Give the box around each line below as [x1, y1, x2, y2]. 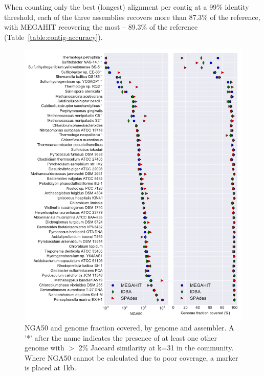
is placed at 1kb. [25, 362, 76, 373]
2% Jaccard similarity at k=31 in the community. [78, 342, 234, 353]
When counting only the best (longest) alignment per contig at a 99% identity [4, 2, 249, 12]
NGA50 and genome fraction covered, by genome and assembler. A [25, 322, 234, 333]
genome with [25, 342, 64, 353]
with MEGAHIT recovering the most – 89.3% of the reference [4, 21, 198, 32]
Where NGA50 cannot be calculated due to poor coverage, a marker [25, 352, 238, 363]
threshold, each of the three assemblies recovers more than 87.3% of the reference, [4, 11, 260, 22]
